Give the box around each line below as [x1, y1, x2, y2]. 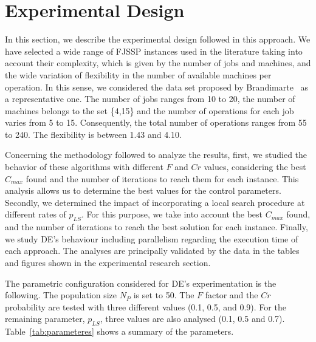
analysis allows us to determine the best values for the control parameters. [5, 184, 281, 197]
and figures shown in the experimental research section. [5, 256, 211, 269]
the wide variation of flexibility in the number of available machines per [5, 68, 272, 81]
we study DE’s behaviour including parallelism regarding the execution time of [5, 232, 298, 245]
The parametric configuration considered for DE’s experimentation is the [5, 276, 276, 289]
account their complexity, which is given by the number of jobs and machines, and [5, 56, 311, 69]
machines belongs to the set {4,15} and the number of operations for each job [5, 104, 294, 117]
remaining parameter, [5, 312, 85, 325]
